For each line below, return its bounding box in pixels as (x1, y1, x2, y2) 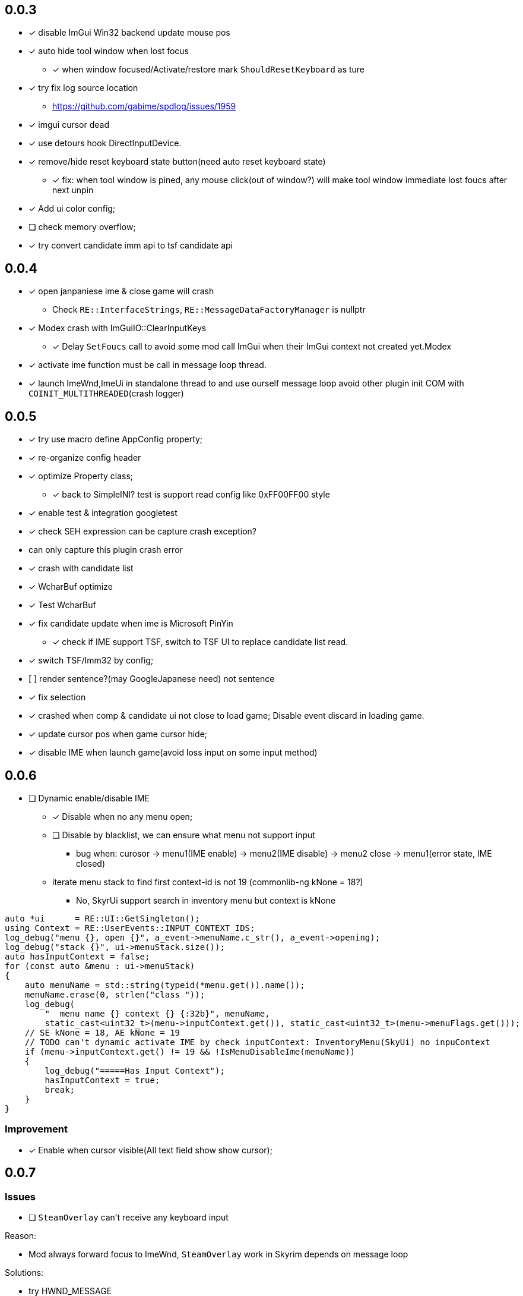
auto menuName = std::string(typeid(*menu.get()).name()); (24, 980, 305, 990)
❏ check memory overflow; (28, 222, 136, 232)
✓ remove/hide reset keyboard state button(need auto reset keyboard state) (28, 156, 326, 167)
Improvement (5, 1123, 68, 1135)
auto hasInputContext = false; (5, 951, 150, 961)
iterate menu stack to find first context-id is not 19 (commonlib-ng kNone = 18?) (52, 876, 363, 887)
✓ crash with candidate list (28, 563, 134, 574)
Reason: (5, 1230, 37, 1241)
